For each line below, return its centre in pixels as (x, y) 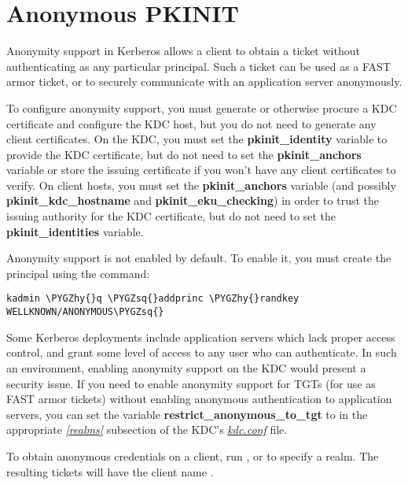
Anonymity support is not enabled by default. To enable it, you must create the (199, 258)
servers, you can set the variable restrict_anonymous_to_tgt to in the (187, 414)
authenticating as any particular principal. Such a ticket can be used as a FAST (199, 66)
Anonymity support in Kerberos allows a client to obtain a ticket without (183, 51)
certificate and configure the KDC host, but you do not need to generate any (191, 123)
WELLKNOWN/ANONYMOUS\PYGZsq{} (85, 312)
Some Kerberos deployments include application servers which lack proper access (201, 337)
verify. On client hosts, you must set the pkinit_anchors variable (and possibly (201, 185)
